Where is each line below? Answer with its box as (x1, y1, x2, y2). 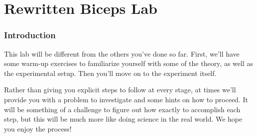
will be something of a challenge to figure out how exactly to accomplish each (4, 104, 241, 114)
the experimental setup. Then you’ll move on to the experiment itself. (4, 68, 217, 78)
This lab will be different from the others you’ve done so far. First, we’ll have (4, 48, 240, 59)
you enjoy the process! (4, 123, 72, 134)
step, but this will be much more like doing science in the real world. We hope (4, 114, 243, 124)
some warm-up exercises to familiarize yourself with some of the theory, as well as (4, 58, 253, 68)
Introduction (4, 29, 56, 41)
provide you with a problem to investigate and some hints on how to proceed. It (4, 94, 248, 104)
